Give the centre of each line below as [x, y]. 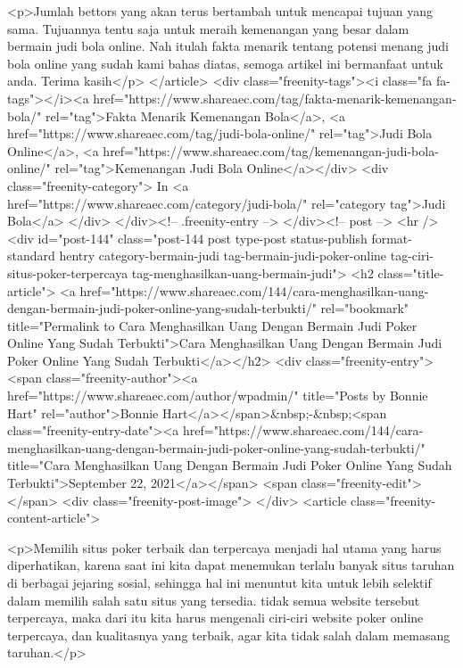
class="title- [411, 272]
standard [31, 256]
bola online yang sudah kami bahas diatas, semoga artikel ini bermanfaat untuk [225, 63]
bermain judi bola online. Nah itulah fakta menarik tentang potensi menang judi [228, 46]
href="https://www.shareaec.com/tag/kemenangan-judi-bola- [271, 150]
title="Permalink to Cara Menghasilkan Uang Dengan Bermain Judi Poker [212, 325]
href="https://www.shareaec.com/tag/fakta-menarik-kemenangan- [275, 98]
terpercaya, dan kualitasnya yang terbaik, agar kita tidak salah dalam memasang [229, 635]
